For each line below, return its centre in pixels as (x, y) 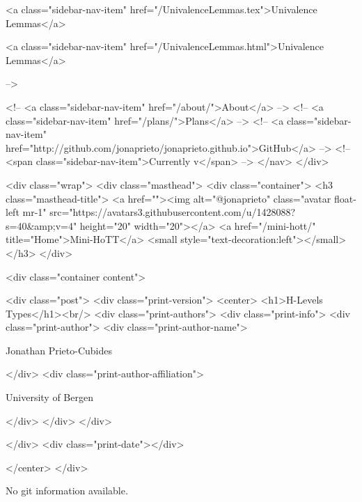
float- (345, 198)
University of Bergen (49, 397)
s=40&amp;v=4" (41, 225)
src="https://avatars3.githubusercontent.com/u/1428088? (173, 212)
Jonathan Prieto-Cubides (59, 350)
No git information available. (67, 491)
